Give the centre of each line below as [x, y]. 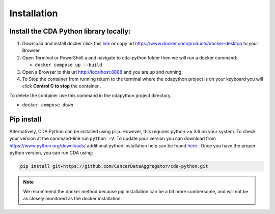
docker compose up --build [68, 65]
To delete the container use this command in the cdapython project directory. [90, 95]
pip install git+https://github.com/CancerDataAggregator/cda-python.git [114, 166]
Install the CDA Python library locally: [70, 31]
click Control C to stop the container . [62, 86]
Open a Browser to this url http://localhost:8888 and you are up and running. [102, 72]
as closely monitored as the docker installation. [73, 199]
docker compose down [48, 105]
